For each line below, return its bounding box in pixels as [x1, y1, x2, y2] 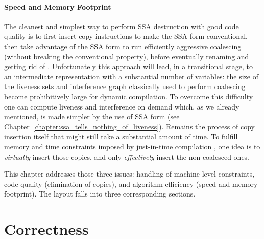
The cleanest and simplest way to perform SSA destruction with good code [4, 20, 239, 31]
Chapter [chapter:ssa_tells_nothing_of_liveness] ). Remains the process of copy [4, 121, 255, 132]
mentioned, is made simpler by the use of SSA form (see [4, 111, 180, 122]
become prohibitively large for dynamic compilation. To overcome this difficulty [4, 91, 253, 101]
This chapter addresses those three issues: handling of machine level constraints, [4, 168, 255, 179]
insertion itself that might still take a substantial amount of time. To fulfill [4, 131, 238, 142]
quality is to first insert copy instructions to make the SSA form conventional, [4, 31, 248, 41]
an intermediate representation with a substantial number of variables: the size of [4, 71, 258, 81]
